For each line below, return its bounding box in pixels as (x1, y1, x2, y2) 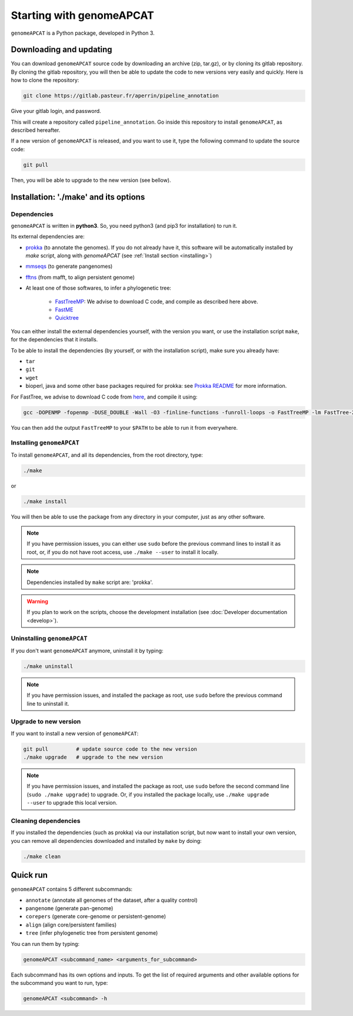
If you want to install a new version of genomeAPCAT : (11, 730, 139, 737)
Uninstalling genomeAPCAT (11, 635, 88, 643)
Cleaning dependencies (11, 817, 81, 825)
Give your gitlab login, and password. (11, 108, 101, 115)
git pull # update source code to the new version (23, 745, 197, 752)
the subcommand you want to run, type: (11, 979, 108, 986)
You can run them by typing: (11, 940, 79, 947)
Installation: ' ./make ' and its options (11, 192, 145, 202)
